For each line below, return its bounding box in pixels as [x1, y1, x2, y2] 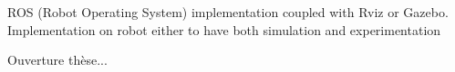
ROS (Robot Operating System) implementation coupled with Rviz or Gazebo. [7, 3, 449, 21]
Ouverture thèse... [7, 50, 108, 69]
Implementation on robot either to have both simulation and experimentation [7, 20, 441, 39]
